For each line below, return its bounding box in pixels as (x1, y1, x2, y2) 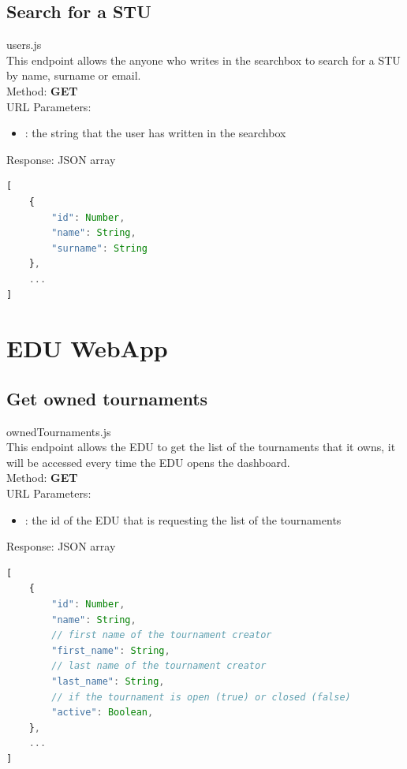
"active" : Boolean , (51, 707, 154, 719)
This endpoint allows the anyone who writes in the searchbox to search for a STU (6, 51, 401, 68)
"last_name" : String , (51, 676, 165, 687)
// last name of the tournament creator (51, 660, 267, 672)
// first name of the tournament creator (51, 629, 272, 641)
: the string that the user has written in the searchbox (24, 125, 286, 141)
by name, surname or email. (6, 67, 141, 84)
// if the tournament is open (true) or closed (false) (51, 691, 351, 703)
